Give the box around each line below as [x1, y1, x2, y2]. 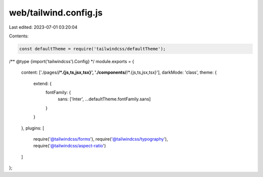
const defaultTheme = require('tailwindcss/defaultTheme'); [19, 46, 166, 51]
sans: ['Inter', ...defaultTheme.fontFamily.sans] [57, 96, 151, 102]
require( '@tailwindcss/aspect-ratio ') [33, 143, 106, 149]
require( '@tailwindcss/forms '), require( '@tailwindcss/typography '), [33, 136, 168, 142]
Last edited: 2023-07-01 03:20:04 [9, 24, 78, 30]
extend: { [33, 80, 52, 86]
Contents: [9, 33, 29, 39]
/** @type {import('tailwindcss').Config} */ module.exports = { [9, 58, 134, 64]
